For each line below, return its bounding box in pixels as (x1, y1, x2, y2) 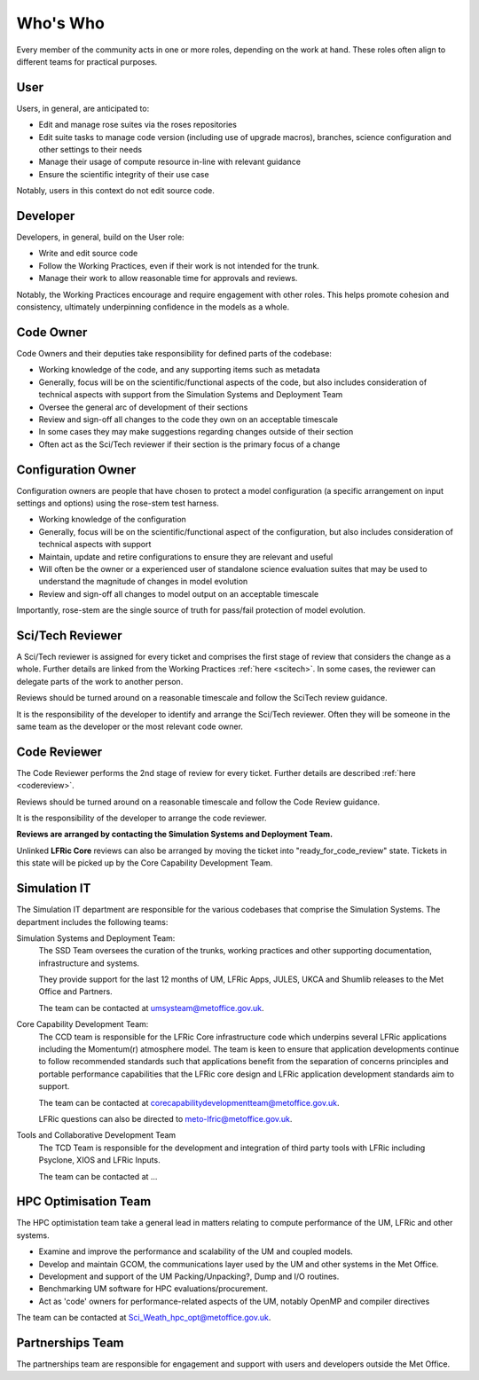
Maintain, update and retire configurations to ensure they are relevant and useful (38, 551, 334, 562)
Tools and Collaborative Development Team (16, 1130, 177, 1141)
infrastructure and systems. (38, 958, 140, 968)
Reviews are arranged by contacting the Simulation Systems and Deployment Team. (16, 829, 334, 840)
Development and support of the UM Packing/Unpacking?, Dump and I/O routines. (38, 1271, 340, 1282)
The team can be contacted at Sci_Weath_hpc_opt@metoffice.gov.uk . (16, 1313, 271, 1323)
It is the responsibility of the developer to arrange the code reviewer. (16, 812, 267, 824)
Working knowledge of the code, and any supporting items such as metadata (38, 365, 321, 375)
